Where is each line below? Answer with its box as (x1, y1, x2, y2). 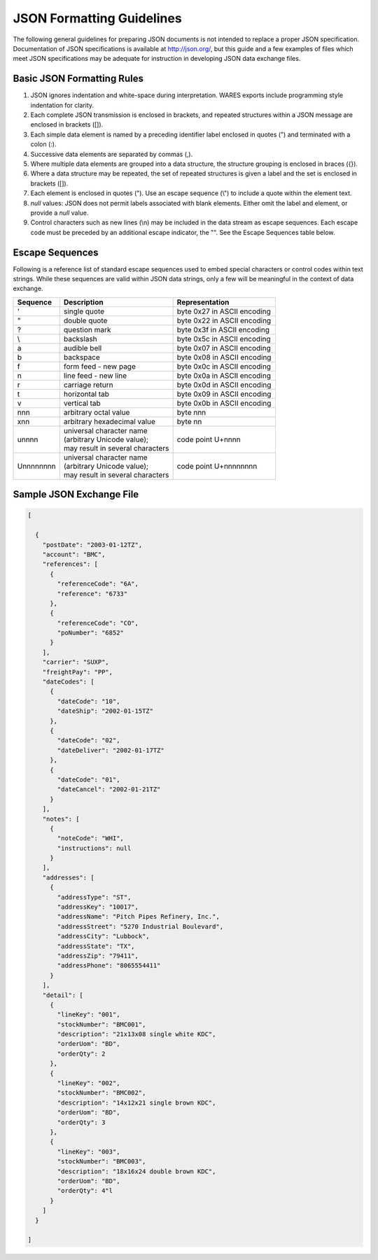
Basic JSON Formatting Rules (13, 73, 143, 85)
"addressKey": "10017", (57, 903, 139, 911)
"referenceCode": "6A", (57, 580, 139, 588)
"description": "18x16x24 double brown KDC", (57, 1167, 216, 1175)
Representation (176, 297, 230, 307)
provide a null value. (30, 208, 89, 217)
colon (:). (30, 140, 57, 148)
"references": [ (42, 560, 98, 568)
